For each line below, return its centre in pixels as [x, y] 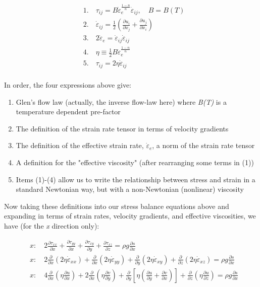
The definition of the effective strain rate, [80, 145]
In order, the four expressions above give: [68, 84]
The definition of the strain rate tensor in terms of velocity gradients [122, 128]
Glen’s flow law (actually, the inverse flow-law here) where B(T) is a [121, 101]
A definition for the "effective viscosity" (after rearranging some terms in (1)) [135, 162]
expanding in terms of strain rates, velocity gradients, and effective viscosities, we [130, 216]
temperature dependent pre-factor [68, 112]
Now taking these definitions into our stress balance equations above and [117, 206]
